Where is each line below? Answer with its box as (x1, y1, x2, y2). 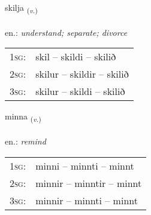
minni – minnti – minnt (35, 158, 134, 173)
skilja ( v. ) (5, 1, 38, 15)
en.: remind (5, 135, 46, 148)
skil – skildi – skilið (35, 50, 116, 64)
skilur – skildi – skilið (35, 84, 125, 99)
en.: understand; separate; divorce (5, 26, 128, 38)
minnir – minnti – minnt (35, 193, 138, 207)
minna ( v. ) (5, 110, 41, 124)
